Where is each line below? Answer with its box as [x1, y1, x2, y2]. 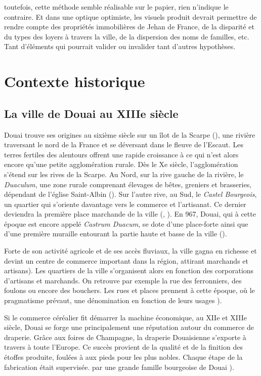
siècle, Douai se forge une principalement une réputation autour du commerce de [4, 322, 254, 332]
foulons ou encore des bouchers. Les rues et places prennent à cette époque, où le [4, 285, 255, 296]
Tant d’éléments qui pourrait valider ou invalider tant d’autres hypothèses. [4, 41, 236, 52]
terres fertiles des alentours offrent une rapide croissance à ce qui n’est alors [4, 149, 239, 159]
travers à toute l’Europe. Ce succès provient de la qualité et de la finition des [4, 342, 243, 352]
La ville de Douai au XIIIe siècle [4, 105, 179, 121]
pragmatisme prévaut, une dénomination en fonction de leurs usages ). [4, 295, 222, 306]
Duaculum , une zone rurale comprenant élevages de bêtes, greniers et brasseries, [4, 179, 252, 189]
